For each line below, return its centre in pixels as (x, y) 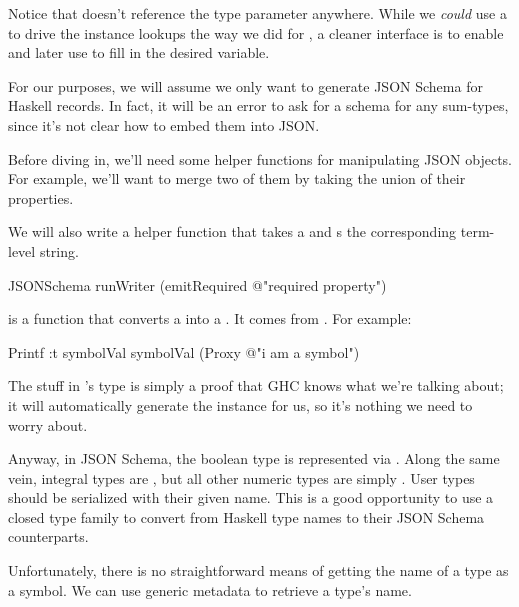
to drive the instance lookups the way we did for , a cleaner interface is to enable (256, 32)
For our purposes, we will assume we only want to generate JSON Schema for (245, 85)
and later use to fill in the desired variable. (139, 52)
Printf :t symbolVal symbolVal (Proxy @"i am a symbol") (184, 351)
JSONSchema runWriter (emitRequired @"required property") (197, 284)
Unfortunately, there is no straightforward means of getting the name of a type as (258, 570)
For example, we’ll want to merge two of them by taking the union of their (237, 178)
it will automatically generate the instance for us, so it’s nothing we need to (240, 404)
